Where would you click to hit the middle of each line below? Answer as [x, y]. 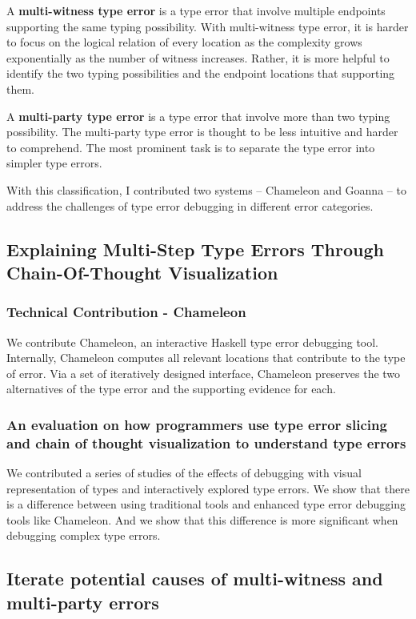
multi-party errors [83, 602]
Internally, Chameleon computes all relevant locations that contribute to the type [206, 358]
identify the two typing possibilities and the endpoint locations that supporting [201, 73]
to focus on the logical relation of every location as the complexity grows [184, 42]
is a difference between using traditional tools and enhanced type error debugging [206, 504]
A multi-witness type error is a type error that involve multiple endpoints [196, 10]
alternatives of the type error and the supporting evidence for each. [171, 389]
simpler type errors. [54, 163]
